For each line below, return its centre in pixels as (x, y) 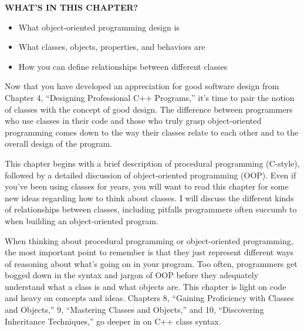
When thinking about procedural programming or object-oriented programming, (149, 240)
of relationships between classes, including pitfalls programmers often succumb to (151, 209)
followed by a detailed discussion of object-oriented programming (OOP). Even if (151, 175)
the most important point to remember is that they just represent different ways (149, 252)
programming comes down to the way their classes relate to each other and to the (152, 132)
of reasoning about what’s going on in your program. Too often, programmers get (151, 263)
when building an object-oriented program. (82, 220)
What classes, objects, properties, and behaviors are (112, 47)
